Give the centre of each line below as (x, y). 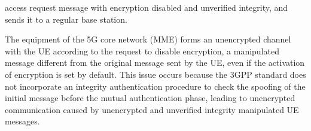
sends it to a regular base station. (66, 19)
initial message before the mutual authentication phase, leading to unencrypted (150, 98)
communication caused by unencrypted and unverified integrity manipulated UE (152, 109)
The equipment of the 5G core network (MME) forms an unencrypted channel (148, 39)
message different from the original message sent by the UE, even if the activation (155, 63)
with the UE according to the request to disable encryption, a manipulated (142, 51)
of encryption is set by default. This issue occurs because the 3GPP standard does (155, 74)
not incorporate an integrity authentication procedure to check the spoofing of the (155, 86)
